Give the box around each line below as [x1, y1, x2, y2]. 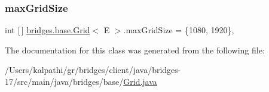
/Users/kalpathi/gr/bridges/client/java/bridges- [5, 64, 181, 76]
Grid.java [123, 75, 157, 87]
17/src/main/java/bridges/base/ [5, 75, 124, 87]
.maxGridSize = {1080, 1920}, [123, 24, 234, 36]
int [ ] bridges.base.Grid [5, 24, 90, 36]
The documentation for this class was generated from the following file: [5, 43, 265, 56]
